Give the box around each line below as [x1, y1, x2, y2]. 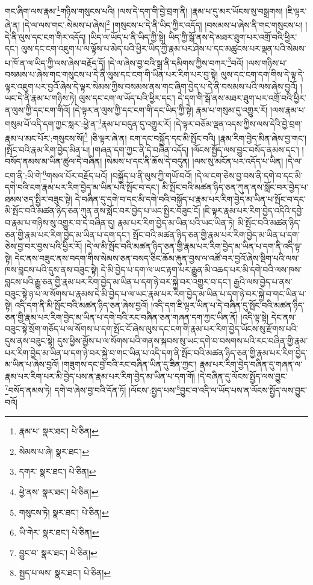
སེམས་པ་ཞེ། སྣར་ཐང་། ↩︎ [19, 445, 89, 457]
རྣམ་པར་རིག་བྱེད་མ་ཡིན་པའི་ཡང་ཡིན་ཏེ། [117, 216, 235, 229]
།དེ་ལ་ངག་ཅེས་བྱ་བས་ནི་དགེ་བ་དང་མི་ [194, 169, 303, 181]
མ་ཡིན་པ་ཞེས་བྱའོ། [5, 358, 59, 371]
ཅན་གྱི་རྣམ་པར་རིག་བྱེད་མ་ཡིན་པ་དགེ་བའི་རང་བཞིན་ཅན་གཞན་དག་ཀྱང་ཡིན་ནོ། [5, 310, 238, 323]
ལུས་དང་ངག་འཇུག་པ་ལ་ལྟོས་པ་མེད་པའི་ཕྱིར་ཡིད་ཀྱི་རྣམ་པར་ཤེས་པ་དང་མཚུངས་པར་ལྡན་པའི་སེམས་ [20, 42, 306, 55]
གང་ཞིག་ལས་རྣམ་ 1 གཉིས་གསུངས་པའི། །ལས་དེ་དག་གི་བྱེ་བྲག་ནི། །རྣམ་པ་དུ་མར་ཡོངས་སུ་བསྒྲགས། [5, 3, 283, 17]
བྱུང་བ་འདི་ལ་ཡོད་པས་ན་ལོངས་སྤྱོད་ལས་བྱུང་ [180, 384, 307, 396]
